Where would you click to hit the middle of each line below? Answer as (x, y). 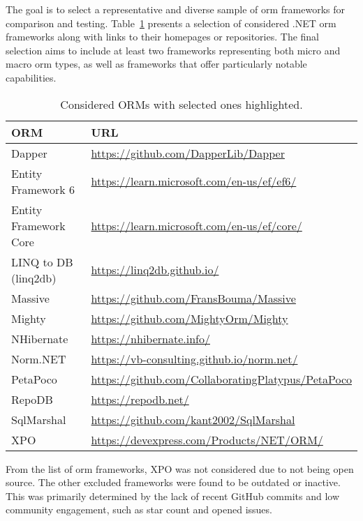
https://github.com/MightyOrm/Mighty (190, 318)
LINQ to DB (42, 262)
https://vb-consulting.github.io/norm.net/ (194, 358)
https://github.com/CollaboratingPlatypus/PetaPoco (221, 379)
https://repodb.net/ (140, 399)
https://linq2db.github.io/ (155, 270)
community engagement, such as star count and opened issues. (139, 509)
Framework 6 (43, 189)
